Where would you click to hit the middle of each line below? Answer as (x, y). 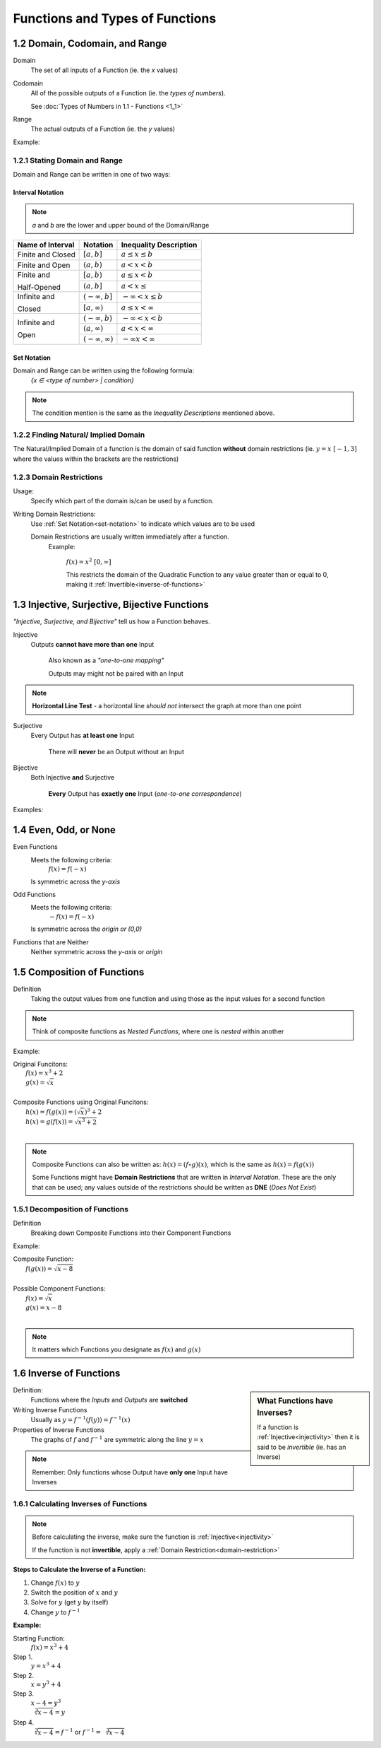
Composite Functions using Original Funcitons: (81, 1102)
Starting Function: (39, 1638)
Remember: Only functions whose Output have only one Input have (130, 1472)
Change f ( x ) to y (55, 1583)
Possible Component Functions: (59, 1289)
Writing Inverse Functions (50, 1409)
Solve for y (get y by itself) (69, 1602)
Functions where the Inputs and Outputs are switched (109, 1400)
